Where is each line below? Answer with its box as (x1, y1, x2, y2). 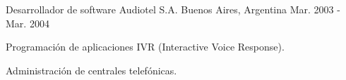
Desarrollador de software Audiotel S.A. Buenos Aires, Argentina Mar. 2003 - (6, 2, 340, 16)
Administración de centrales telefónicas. (6, 62, 177, 77)
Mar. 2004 (6, 15, 49, 30)
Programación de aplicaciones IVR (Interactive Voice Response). (6, 39, 285, 54)
